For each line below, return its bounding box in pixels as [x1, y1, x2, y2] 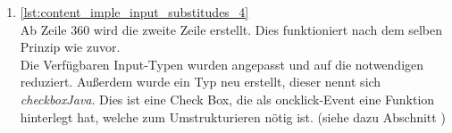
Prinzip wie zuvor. [20, 37, 121, 56]
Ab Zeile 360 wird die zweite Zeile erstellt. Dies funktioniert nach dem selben [20, 20, 443, 38]
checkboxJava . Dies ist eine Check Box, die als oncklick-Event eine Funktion [20, 89, 435, 108]
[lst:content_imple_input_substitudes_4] [20, 3, 249, 21]
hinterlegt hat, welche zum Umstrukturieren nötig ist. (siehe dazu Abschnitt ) [20, 107, 446, 126]
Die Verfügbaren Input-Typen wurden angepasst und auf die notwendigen [20, 54, 424, 73]
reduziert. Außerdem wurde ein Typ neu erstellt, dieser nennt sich [20, 72, 381, 91]
